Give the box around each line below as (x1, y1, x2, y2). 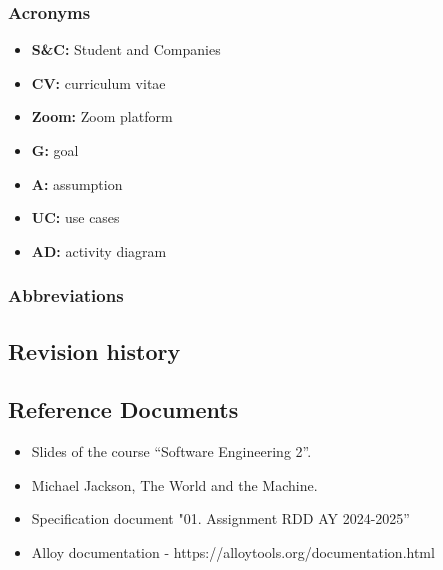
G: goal (31, 140, 79, 160)
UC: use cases (31, 207, 120, 228)
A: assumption (31, 173, 123, 194)
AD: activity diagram (31, 240, 167, 261)
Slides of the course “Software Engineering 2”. (31, 441, 312, 462)
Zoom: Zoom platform (31, 106, 173, 127)
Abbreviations (8, 283, 124, 308)
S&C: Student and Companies (31, 39, 221, 60)
